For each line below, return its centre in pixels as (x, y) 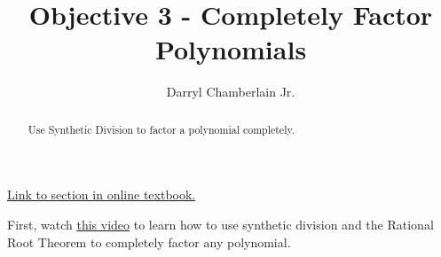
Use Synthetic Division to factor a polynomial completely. (161, 129)
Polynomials (231, 49)
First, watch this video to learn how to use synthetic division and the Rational (220, 224)
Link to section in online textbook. (102, 195)
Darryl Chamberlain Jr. (231, 92)
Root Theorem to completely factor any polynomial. (149, 241)
